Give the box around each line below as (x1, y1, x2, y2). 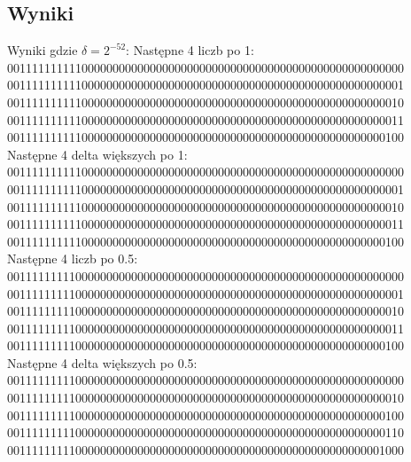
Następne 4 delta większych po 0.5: (7, 353, 198, 372)
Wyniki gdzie (7, 41, 78, 59)
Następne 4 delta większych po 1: (7, 145, 188, 163)
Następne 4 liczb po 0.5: (7, 249, 138, 268)
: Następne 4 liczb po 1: (126, 41, 254, 59)
